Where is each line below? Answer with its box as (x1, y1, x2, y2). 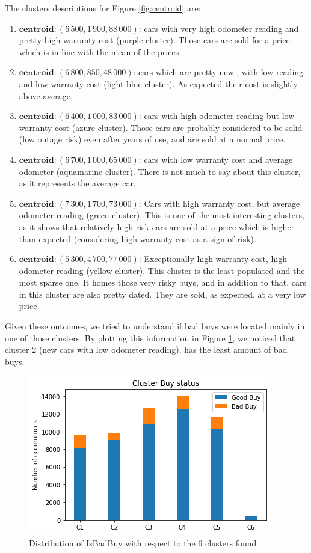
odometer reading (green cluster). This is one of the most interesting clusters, (19, 209, 304, 221)
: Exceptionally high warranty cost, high (138, 252, 288, 265)
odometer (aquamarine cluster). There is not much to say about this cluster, (19, 165, 301, 177)
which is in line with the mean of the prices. (19, 45, 182, 58)
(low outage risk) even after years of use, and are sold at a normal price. (19, 133, 286, 145)
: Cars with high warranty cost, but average (138, 197, 300, 209)
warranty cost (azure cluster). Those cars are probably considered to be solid (19, 121, 303, 133)
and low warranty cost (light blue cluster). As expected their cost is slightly (19, 77, 298, 90)
